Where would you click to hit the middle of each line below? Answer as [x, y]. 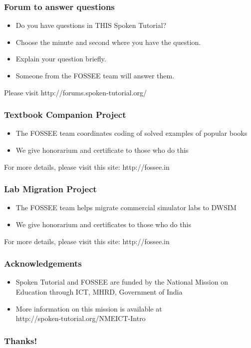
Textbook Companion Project [65, 115]
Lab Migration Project [50, 189]
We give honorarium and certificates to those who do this [103, 224]
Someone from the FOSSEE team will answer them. [95, 75]
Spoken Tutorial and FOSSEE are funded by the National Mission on [122, 282]
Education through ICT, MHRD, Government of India [99, 292]
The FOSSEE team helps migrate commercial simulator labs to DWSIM [126, 207]
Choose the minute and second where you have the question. [108, 42]
